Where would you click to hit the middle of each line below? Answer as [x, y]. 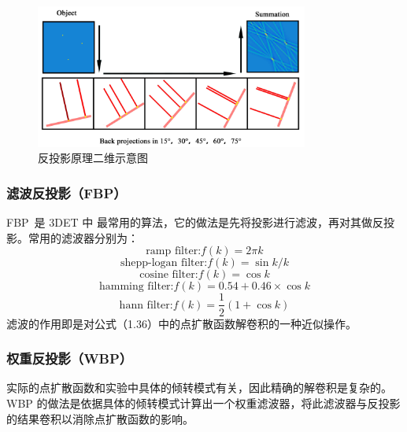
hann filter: [146, 305]
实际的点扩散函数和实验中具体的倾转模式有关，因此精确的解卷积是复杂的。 [199, 388]
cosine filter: [169, 275]
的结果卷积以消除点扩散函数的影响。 [100, 418]
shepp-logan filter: [164, 263]
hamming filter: [136, 287]
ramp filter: [174, 251]
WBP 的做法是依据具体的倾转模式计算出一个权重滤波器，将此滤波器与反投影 [203, 402]
